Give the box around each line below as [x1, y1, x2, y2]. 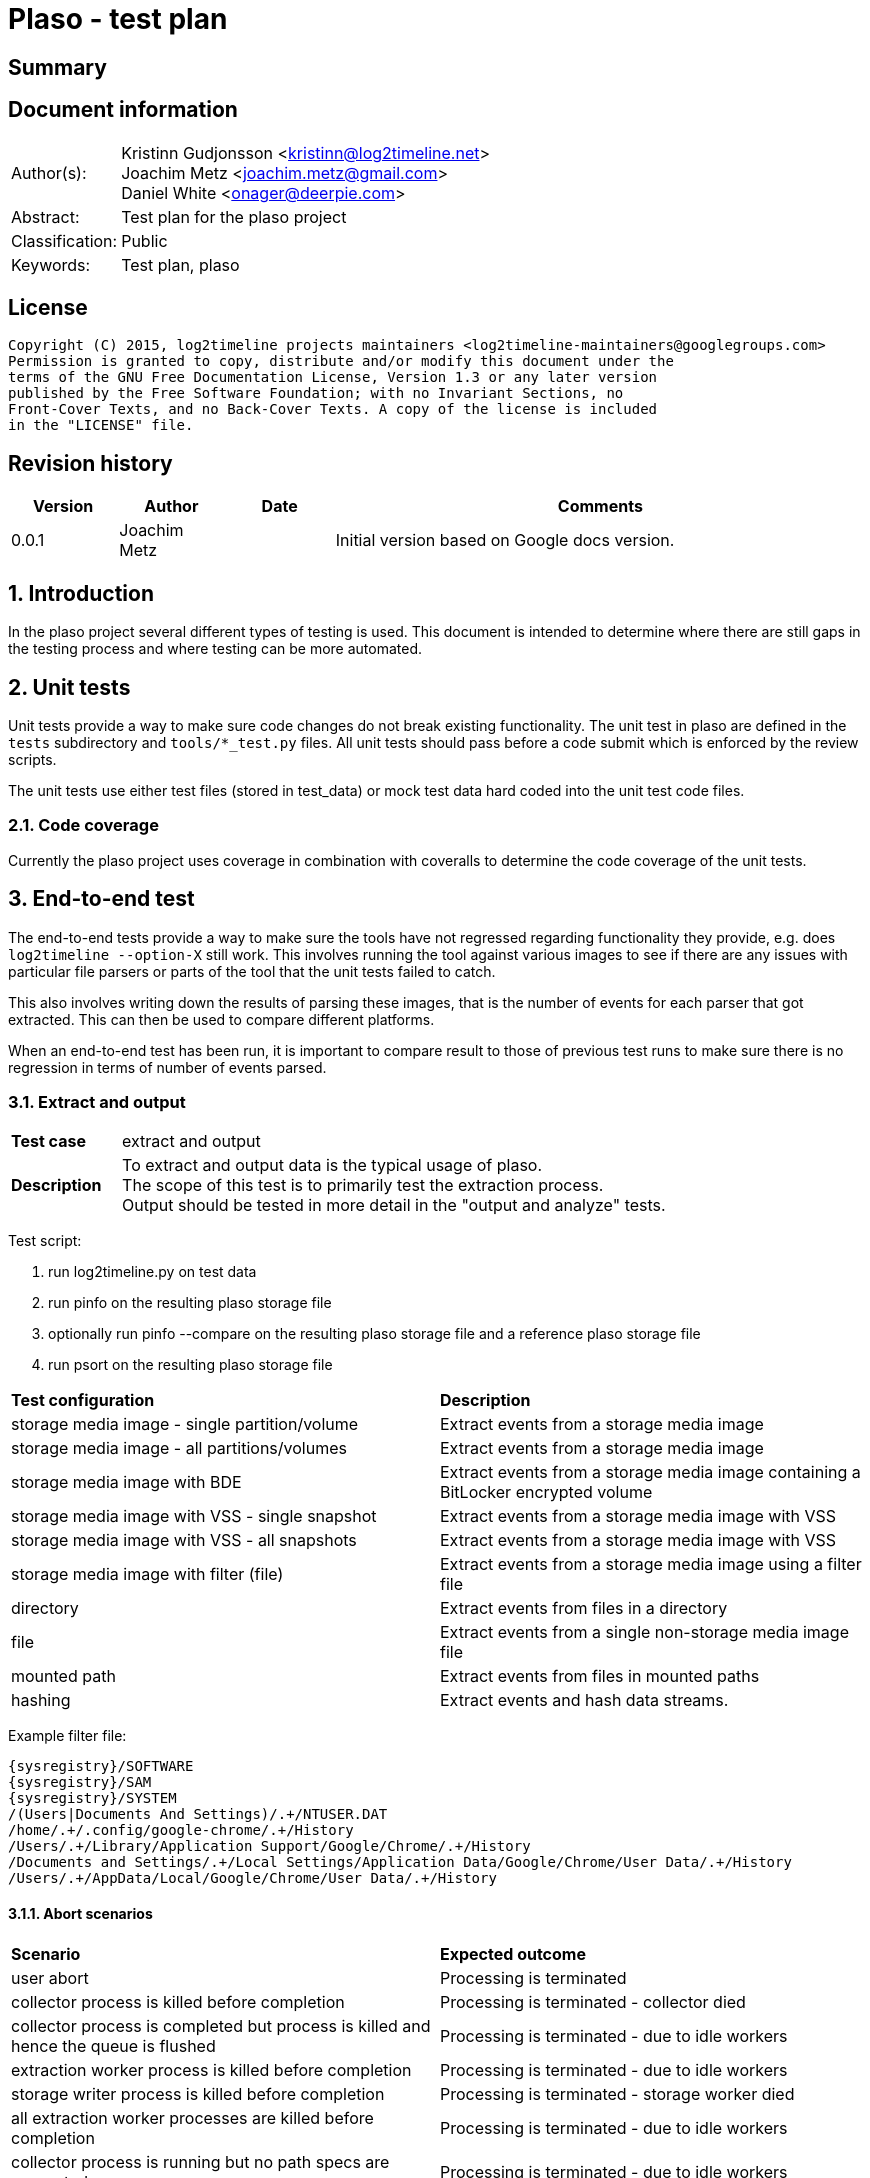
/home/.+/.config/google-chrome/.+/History [8, 1822, 354, 1839]
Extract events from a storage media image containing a [440, 1462, 861, 1483]
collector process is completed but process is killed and [11, 2015, 431, 2036]
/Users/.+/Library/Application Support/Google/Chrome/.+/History [8, 1838, 531, 1855]
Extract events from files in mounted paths [440, 1666, 760, 1687]
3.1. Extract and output [8, 1091, 186, 1112]
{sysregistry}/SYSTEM [8, 1790, 177, 1807]
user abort [11, 1967, 89, 1988]
